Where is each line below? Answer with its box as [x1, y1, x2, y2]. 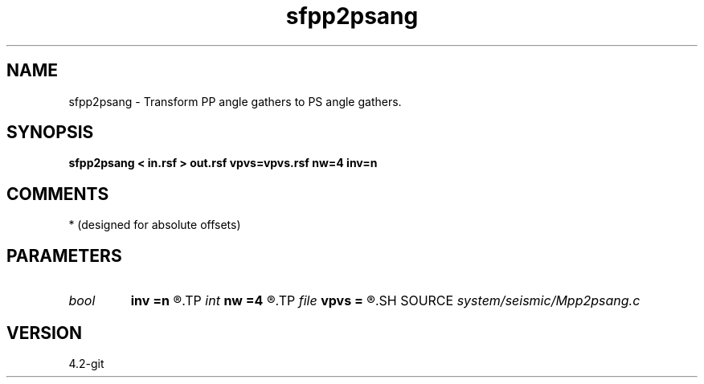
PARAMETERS [6, 245, 122, 266]
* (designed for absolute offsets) [68, 218, 241, 232]
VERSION [6, 322, 83, 343]
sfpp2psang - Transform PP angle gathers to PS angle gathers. [68, 94, 402, 108]
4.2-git [68, 356, 104, 370]
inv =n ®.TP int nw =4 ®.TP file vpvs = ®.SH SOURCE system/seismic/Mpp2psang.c [130, 292, 641, 309]
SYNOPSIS [6, 122, 94, 143]
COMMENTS [6, 183, 109, 204]
